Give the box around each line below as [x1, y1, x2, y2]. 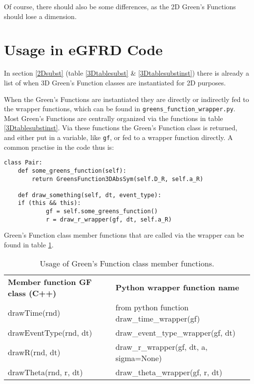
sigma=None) [115, 352, 162, 364]
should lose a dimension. [4, 11, 77, 21]
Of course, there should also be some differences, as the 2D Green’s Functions [4, 1, 236, 11]
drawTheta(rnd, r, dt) [8, 366, 83, 378]
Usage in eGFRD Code [4, 40, 163, 60]
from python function [115, 301, 189, 313]
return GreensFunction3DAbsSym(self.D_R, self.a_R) [32, 175, 204, 182]
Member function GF [8, 276, 92, 287]
